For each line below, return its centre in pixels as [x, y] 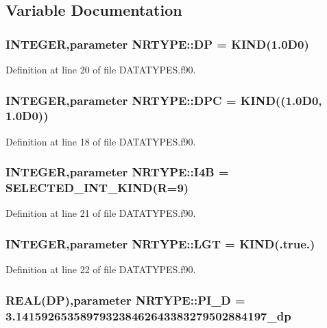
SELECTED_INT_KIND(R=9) [97, 188]
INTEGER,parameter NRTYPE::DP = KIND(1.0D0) [157, 44]
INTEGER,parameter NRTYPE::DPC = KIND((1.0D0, [164, 100]
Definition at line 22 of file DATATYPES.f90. [101, 269]
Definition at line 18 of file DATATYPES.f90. [101, 141]
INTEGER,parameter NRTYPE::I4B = [117, 172]
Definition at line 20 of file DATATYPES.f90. [101, 69]
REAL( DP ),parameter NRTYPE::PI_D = [125, 300]
